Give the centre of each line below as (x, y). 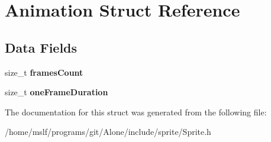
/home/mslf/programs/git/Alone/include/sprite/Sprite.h (108, 132)
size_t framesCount (44, 72)
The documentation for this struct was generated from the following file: (136, 112)
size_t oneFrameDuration (57, 92)
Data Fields (41, 47)
